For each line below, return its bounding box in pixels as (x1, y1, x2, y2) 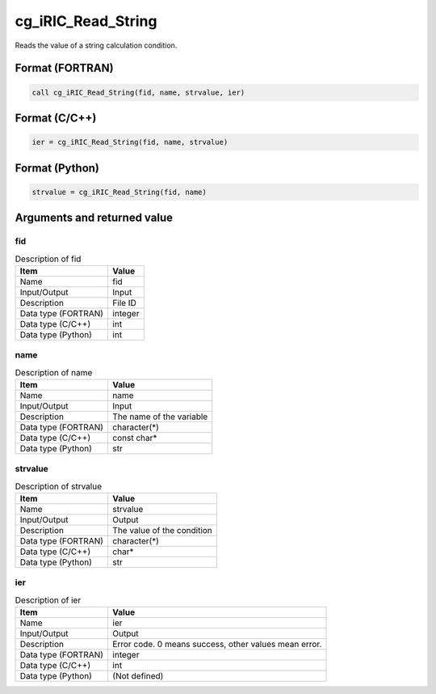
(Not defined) (112, 671, 164, 682)
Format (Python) (15, 161, 100, 175)
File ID (112, 297, 136, 308)
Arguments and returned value (15, 211, 174, 225)
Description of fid (15, 253, 82, 264)
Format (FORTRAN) (15, 61, 114, 75)
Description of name (15, 366, 93, 378)
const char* (112, 432, 157, 443)
